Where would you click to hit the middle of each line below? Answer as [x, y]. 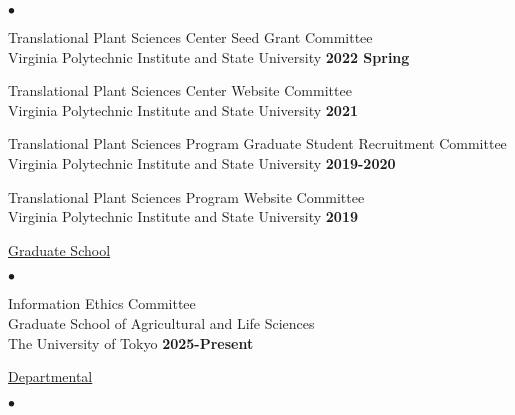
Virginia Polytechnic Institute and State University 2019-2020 [202, 162]
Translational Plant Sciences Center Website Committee [180, 90]
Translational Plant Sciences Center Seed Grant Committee [190, 37]
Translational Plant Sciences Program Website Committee [186, 196]
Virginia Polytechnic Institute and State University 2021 [183, 109]
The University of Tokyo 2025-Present [131, 342]
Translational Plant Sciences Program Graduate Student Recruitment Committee [257, 143]
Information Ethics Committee [102, 303]
